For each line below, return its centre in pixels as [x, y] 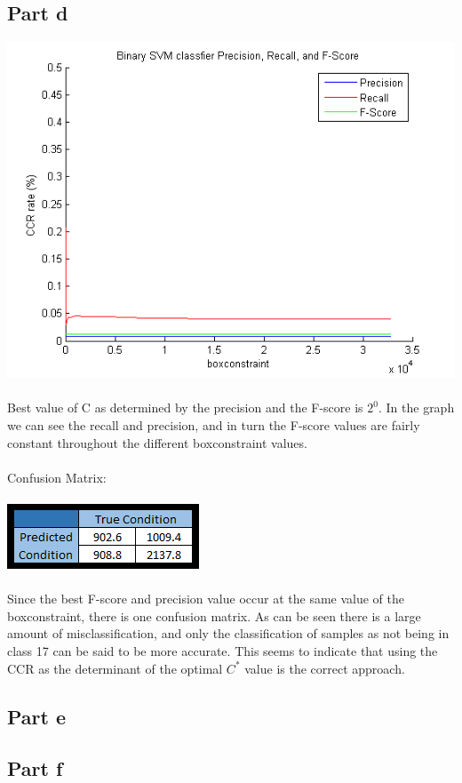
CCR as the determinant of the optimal [115, 668]
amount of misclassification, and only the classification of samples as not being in [228, 633]
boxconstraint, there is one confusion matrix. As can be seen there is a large [214, 615]
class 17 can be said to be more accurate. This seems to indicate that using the [223, 650]
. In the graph [416, 407]
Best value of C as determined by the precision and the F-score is [185, 407]
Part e [37, 716]
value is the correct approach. [325, 668]
